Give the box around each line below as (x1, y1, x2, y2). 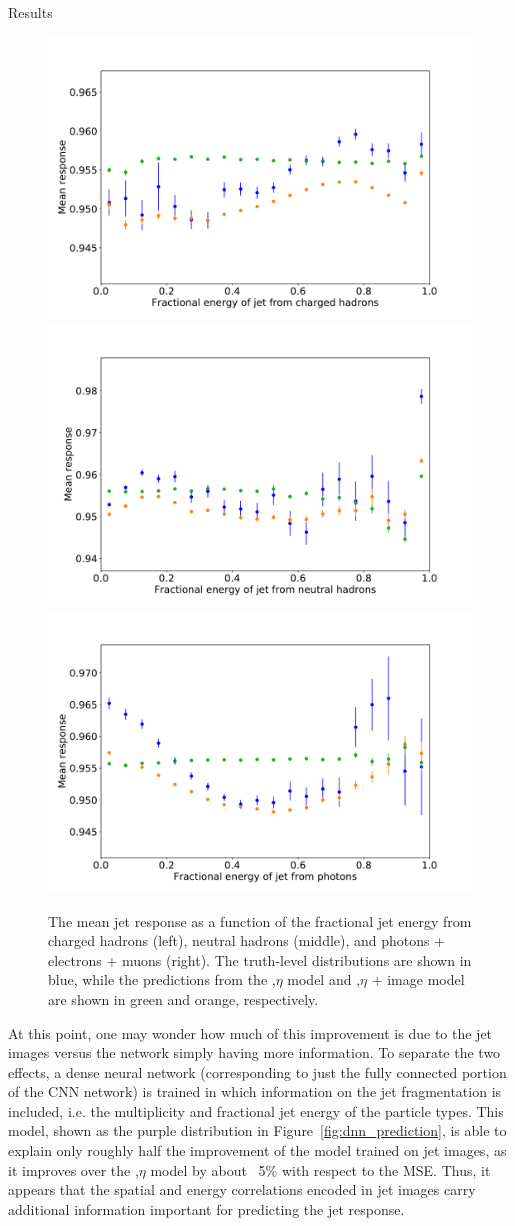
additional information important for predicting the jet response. (8, 1198, 405, 1219)
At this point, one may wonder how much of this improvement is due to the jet (8, 1022, 493, 1043)
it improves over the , (8, 1159, 139, 1180)
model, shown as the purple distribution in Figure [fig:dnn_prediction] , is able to (8, 1120, 507, 1141)
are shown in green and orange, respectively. (48, 988, 319, 1009)
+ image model (371, 969, 465, 990)
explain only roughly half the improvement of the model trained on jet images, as (8, 1140, 507, 1161)
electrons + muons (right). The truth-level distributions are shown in (48, 949, 472, 970)
